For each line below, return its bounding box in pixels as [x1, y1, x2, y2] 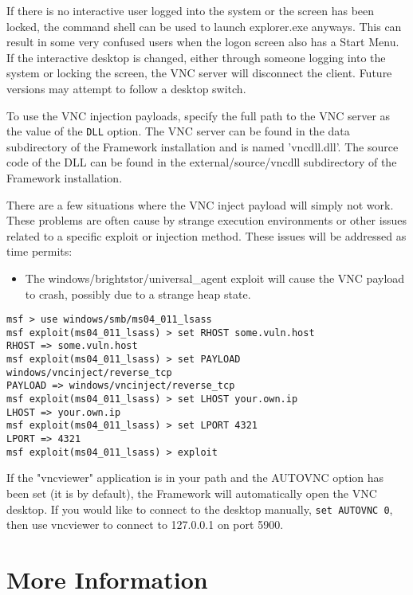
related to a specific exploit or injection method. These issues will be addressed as [6, 227, 407, 244]
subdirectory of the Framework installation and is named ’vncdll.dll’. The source [6, 138, 399, 155]
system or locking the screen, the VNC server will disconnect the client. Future [6, 65, 392, 81]
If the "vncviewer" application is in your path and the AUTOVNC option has [6, 469, 384, 486]
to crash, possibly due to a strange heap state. [25, 285, 251, 302]
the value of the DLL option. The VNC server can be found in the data [6, 123, 350, 139]
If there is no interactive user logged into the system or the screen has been [6, 2, 375, 18]
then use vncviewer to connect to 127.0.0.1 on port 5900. [6, 516, 284, 533]
